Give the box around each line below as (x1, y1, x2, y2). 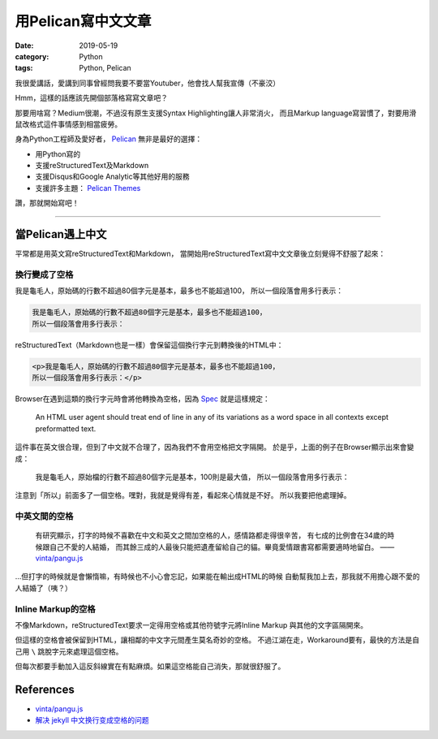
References (15, 682, 75, 696)
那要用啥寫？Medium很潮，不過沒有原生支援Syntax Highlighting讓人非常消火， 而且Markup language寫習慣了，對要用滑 (15, 108, 417, 118)
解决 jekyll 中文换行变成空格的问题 (35, 715, 149, 725)
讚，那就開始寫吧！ (15, 198, 79, 208)
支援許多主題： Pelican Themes (35, 183, 141, 192)
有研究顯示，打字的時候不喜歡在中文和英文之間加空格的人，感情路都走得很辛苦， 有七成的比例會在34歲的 (35, 530, 388, 540)
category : (15, 51, 49, 61)
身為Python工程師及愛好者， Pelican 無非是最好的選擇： (15, 134, 203, 144)
